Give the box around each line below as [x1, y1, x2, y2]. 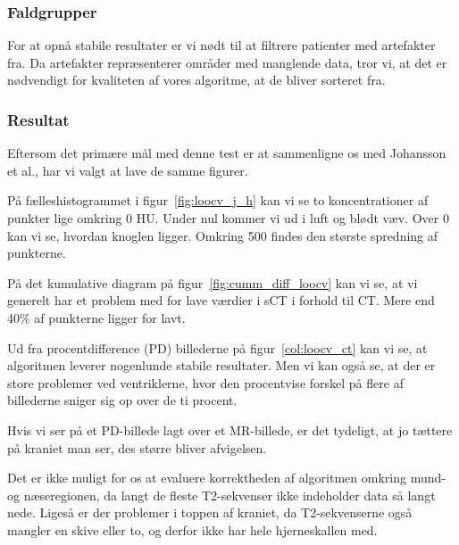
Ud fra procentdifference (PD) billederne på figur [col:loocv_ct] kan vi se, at [7, 338, 428, 357]
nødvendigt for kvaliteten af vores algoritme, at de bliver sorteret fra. [7, 70, 386, 89]
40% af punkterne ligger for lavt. [7, 308, 186, 326]
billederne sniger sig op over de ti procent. [7, 391, 238, 409]
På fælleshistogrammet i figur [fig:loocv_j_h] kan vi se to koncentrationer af [7, 191, 429, 210]
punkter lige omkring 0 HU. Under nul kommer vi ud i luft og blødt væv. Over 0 [7, 209, 449, 227]
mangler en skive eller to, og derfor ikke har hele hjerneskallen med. [7, 520, 378, 539]
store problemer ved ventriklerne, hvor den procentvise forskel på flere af [7, 373, 404, 392]
